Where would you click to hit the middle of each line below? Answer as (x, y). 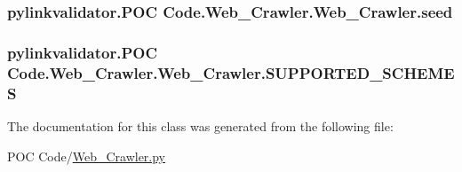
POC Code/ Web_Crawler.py (87, 156)
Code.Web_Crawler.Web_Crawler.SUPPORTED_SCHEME (231, 72)
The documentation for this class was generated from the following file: (200, 125)
